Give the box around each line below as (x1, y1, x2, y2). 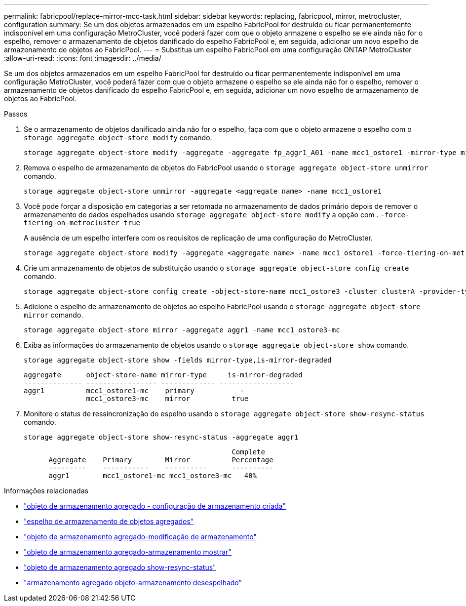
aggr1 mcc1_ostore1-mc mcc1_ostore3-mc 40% (48, 472, 257, 480)
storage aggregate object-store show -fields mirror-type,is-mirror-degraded (24, 356, 332, 364)
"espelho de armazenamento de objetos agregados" (24, 517, 194, 525)
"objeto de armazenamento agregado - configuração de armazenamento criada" (24, 502, 286, 510)
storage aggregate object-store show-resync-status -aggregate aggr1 (24, 433, 299, 441)
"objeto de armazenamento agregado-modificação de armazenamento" (24, 532, 257, 541)
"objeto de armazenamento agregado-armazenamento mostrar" (24, 548, 232, 556)
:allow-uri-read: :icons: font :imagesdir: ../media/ (4, 54, 161, 62)
